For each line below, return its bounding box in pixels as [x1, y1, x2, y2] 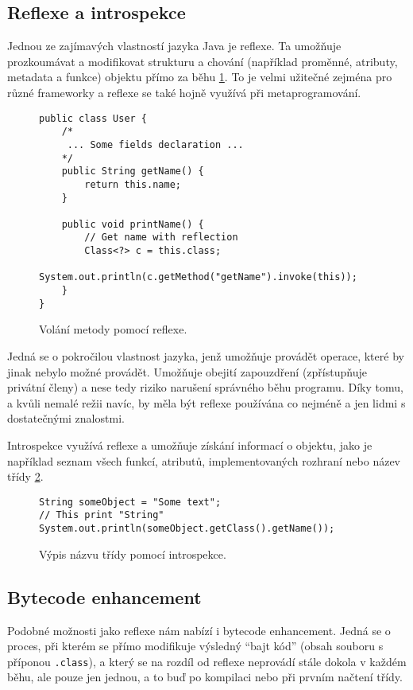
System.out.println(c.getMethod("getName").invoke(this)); [39, 271, 357, 283]
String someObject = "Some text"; [39, 496, 222, 508]
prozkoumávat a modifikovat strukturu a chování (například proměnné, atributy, [7, 53, 398, 69]
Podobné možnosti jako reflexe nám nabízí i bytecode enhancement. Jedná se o [7, 622, 391, 638]
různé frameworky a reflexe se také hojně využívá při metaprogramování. [7, 84, 361, 100]
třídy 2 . [7, 468, 44, 485]
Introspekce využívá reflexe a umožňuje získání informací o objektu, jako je [7, 436, 372, 453]
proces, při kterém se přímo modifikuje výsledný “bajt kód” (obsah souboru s [7, 637, 384, 654]
